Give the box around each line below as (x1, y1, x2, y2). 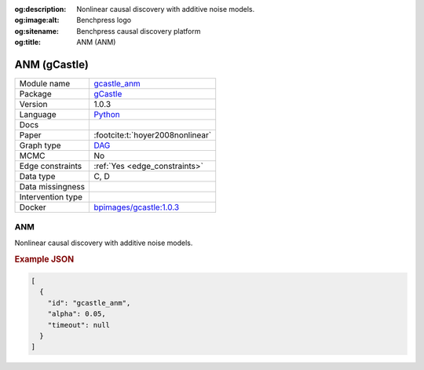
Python (93, 109, 121, 120)
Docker (19, 202, 46, 213)
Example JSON (14, 254, 75, 265)
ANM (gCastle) (14, 57, 90, 71)
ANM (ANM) (76, 38, 116, 47)
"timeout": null (47, 321, 110, 329)
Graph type (19, 140, 62, 151)
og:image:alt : (14, 16, 60, 25)
